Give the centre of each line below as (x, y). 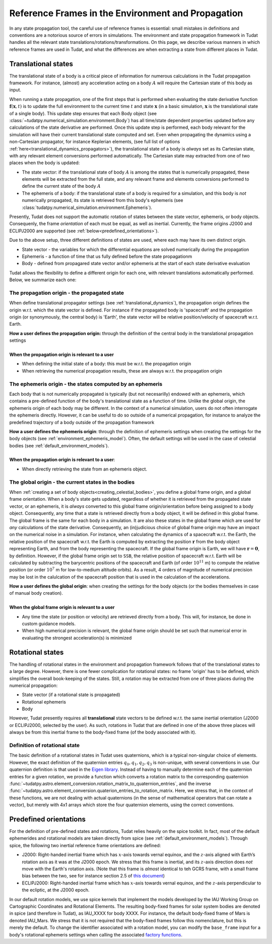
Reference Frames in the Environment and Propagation (126, 13)
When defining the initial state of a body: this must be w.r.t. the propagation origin (107, 364)
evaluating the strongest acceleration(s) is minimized (77, 638)
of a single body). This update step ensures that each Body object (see (83, 113)
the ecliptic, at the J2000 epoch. (56, 890)
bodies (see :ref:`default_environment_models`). (59, 445)
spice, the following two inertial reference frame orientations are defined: (85, 845)
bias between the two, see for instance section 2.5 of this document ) (93, 876)
